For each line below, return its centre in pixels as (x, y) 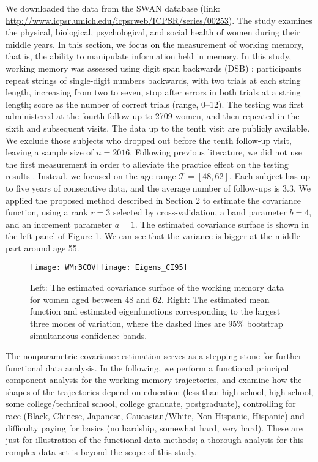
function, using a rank (47, 212)
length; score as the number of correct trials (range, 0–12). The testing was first (155, 104)
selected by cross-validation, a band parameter (200, 212)
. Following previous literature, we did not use (216, 152)
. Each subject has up (270, 176)
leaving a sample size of (50, 152)
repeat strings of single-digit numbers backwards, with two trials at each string (153, 80)
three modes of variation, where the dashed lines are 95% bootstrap (157, 323)
